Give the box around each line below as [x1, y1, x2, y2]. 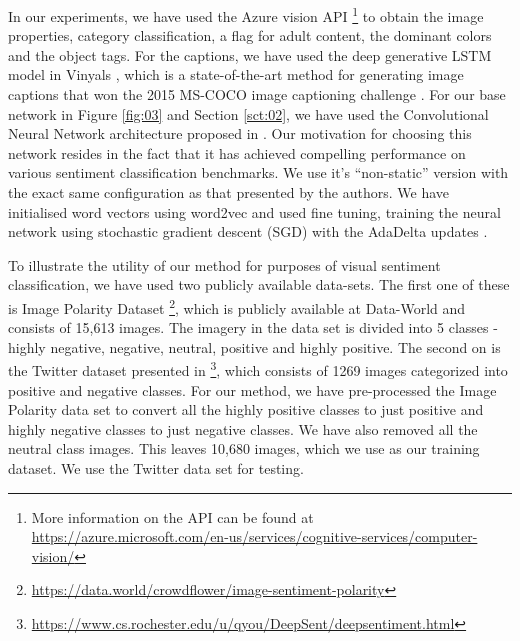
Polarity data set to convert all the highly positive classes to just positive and [8, 399, 484, 420]
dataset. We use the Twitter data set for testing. [8, 458, 304, 479]
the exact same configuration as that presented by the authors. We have [8, 182, 450, 202]
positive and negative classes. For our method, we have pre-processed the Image [8, 379, 497, 400]
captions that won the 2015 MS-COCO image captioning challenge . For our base [8, 84, 506, 105]
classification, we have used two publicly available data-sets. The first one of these [8, 274, 510, 295]
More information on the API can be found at [31, 506, 314, 527]
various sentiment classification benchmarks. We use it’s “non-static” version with [8, 162, 509, 183]
